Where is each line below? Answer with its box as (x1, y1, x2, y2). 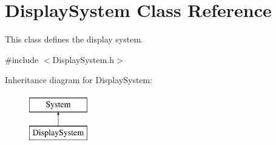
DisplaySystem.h (52, 53, 115, 66)
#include (5, 53, 39, 66)
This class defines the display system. (5, 33, 144, 46)
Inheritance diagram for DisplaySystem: (5, 73, 153, 86)
